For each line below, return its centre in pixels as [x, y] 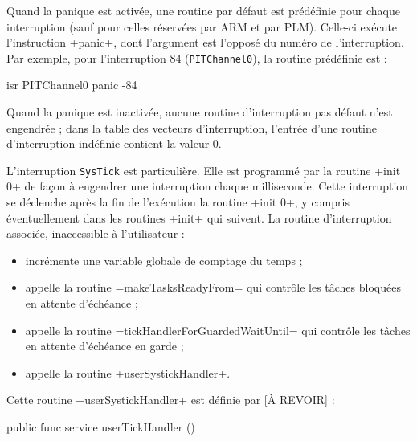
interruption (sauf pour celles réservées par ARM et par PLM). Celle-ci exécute [202, 26]
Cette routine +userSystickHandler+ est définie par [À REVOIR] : [171, 400]
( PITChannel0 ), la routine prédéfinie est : [286, 57]
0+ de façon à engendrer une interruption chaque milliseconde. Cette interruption [208, 186]
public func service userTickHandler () [101, 427]
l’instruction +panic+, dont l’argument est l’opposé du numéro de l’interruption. [205, 42]
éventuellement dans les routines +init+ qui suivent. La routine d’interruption [199, 217]
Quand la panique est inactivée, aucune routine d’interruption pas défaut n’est [200, 112]
